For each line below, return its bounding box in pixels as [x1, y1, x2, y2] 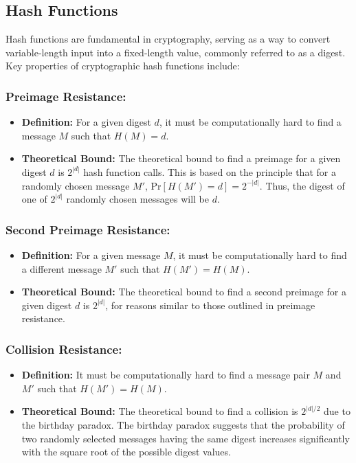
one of [21, 192, 47, 206]
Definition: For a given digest [21, 115, 151, 129]
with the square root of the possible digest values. [21, 444, 231, 459]
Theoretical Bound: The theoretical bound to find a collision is [21, 404, 298, 418]
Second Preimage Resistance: [5, 221, 170, 238]
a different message [21, 261, 102, 275]
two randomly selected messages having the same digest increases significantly [21, 431, 350, 445]
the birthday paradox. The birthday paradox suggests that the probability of [21, 417, 345, 431]
